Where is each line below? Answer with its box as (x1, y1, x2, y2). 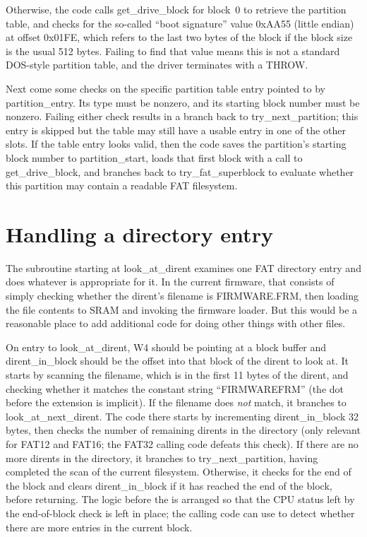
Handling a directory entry (6, 219, 273, 248)
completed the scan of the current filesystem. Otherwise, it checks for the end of (6, 464, 351, 479)
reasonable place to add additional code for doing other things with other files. (6, 316, 346, 331)
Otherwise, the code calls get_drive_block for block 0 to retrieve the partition (6, 2, 347, 16)
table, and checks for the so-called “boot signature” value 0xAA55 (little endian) (6, 16, 354, 30)
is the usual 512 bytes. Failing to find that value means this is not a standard (6, 43, 340, 58)
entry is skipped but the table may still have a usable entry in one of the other (6, 122, 346, 137)
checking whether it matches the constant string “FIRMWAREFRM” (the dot (6, 381, 344, 396)
